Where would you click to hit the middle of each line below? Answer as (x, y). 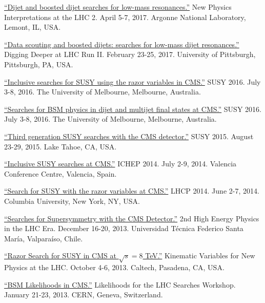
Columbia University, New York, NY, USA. (72, 201)
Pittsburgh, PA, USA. (39, 64)
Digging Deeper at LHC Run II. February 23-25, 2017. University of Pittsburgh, (130, 54)
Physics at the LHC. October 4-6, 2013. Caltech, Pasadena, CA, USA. (114, 267)
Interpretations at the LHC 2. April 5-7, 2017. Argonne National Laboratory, (125, 17)
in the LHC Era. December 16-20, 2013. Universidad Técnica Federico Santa (124, 228)
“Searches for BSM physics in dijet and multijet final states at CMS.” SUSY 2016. (133, 109)
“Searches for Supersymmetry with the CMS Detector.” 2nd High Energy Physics (132, 218)
